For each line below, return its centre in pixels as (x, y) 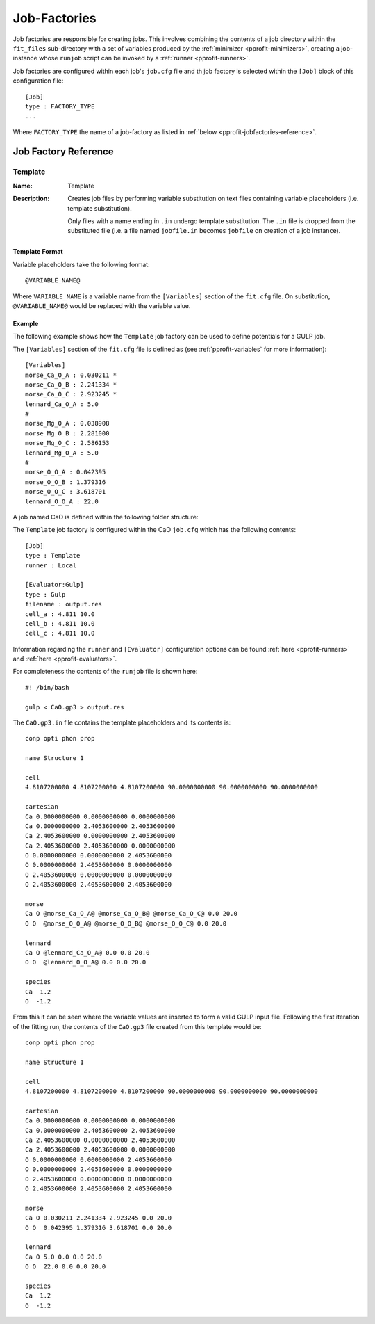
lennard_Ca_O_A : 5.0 (62, 404)
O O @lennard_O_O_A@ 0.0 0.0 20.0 (86, 962)
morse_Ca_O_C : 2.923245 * (71, 394)
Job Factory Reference (63, 152)
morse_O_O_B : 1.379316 (66, 482)
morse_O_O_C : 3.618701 (66, 492)
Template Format (38, 252)
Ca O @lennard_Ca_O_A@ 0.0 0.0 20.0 (87, 953)
